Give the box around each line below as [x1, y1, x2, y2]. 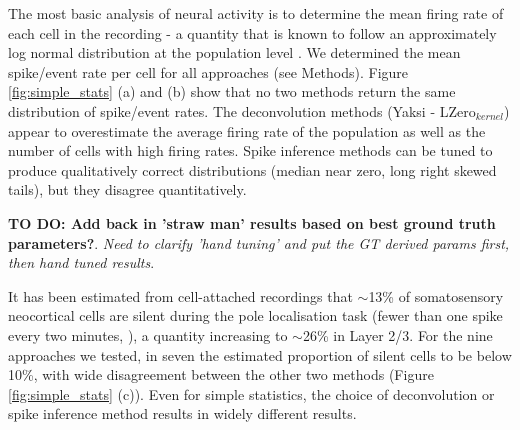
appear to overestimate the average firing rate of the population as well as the [8, 120, 486, 141]
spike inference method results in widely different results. [8, 403, 357, 424]
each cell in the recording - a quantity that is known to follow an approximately [8, 22, 497, 43]
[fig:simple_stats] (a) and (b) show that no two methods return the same [8, 81, 456, 102]
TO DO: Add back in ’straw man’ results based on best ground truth [8, 212, 496, 233]
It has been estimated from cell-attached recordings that [8, 285, 353, 306]
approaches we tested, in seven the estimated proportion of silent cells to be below [8, 344, 512, 365]
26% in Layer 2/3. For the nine [302, 324, 493, 345]
